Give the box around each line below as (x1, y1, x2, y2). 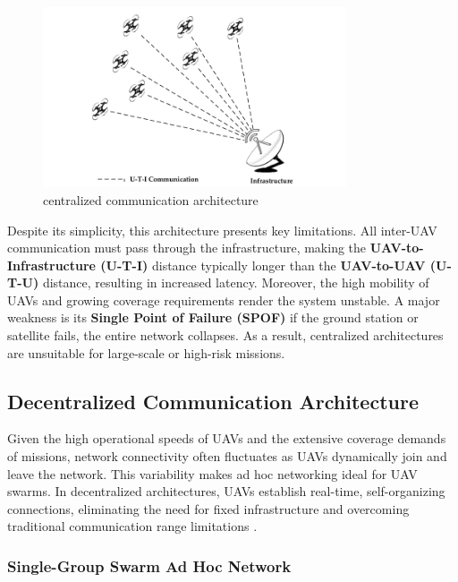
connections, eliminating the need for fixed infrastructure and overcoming (7, 499, 410, 518)
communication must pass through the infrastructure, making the (7, 238, 367, 257)
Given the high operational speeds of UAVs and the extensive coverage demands (7, 429, 446, 448)
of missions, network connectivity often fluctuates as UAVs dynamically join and (7, 447, 447, 466)
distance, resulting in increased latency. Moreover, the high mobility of (42, 273, 429, 292)
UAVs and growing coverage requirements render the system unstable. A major (7, 290, 440, 309)
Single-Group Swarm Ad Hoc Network (7, 554, 292, 577)
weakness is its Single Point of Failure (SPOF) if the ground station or (7, 308, 419, 327)
